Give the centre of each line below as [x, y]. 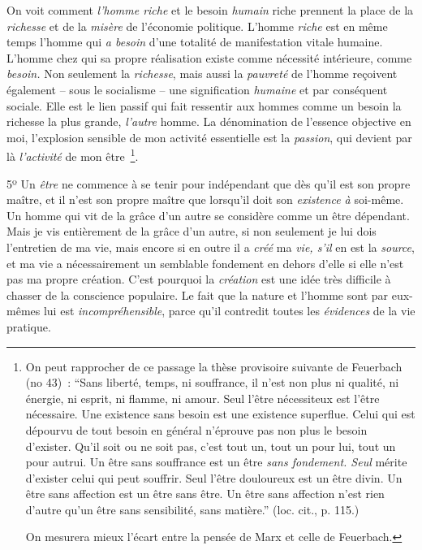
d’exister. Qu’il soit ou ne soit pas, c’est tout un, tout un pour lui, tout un [211, 446]
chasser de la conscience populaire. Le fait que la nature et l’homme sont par [198, 294]
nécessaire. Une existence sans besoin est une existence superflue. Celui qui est [220, 414]
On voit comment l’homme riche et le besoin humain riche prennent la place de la [210, 10]
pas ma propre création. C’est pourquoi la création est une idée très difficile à [199, 279]
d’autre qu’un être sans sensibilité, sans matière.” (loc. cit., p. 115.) [192, 509]
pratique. [29, 326]
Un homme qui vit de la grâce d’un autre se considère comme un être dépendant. [208, 215]
